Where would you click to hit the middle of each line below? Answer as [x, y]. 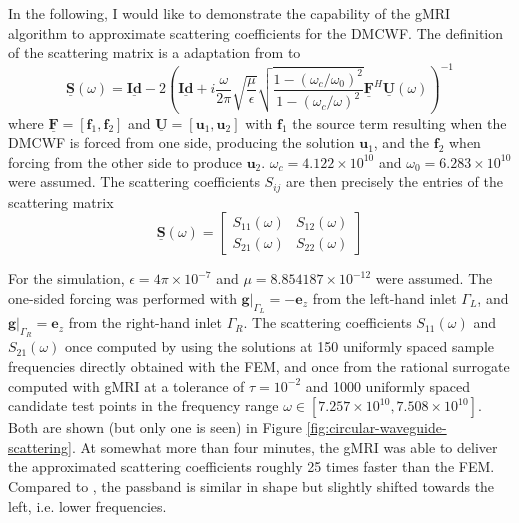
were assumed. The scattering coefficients [134, 181]
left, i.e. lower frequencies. [87, 505]
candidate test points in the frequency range [143, 405]
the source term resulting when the [399, 122]
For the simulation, [66, 278]
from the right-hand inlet [145, 322]
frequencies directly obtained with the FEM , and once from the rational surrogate [259, 366]
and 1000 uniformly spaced [387, 385]
